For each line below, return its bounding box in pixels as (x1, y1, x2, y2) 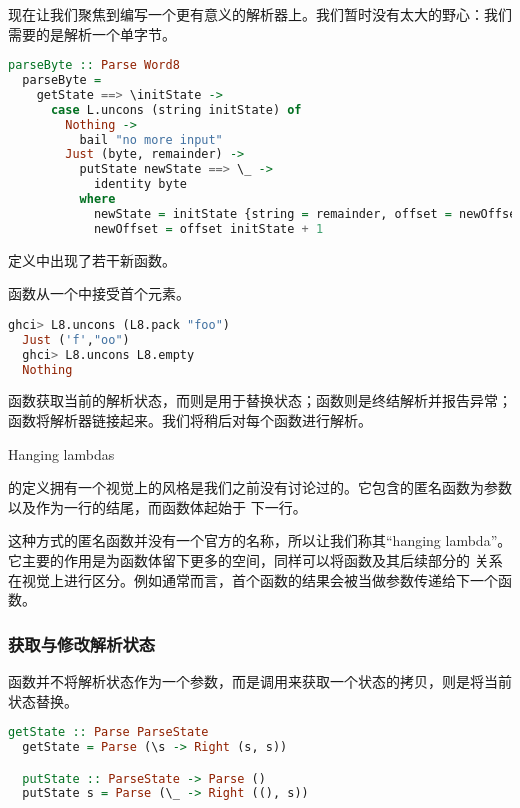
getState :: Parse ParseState (8, 725, 209, 740)
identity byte (93, 177, 187, 192)
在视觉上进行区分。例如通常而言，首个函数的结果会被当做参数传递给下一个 (8, 569, 498, 590)
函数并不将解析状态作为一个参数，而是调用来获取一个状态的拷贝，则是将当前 (8, 670, 512, 691)
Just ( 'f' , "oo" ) (22, 332, 130, 347)
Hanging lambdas (8, 443, 115, 464)
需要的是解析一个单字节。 (8, 23, 176, 44)
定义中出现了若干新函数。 (8, 249, 176, 270)
